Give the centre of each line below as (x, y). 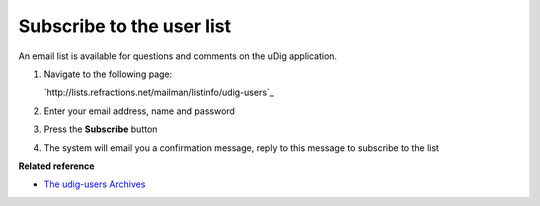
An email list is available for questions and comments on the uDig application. (178, 56)
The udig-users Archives (94, 184)
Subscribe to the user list (125, 26)
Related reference (56, 166)
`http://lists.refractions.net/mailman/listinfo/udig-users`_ (158, 92)
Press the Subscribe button (100, 129)
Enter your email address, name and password (139, 111)
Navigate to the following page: (108, 74)
